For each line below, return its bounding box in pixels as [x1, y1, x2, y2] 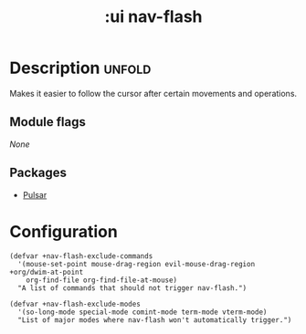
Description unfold [9, 57, 152, 78]
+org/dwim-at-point [9, 267, 84, 277]
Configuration [9, 221, 119, 242]
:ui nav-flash [104, 6, 203, 27]
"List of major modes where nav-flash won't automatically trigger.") [17, 315, 292, 325]
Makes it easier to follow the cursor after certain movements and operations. [9, 88, 298, 99]
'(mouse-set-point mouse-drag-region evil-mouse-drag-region [17, 259, 256, 268]
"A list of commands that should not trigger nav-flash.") [17, 283, 248, 293]
